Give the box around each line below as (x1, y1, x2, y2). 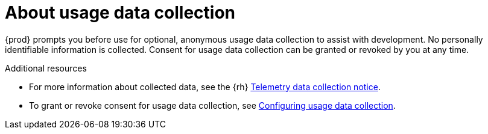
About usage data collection (5, 2, 236, 23)
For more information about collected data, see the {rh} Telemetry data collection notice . (29, 81, 381, 92)
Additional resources (5, 62, 87, 73)
